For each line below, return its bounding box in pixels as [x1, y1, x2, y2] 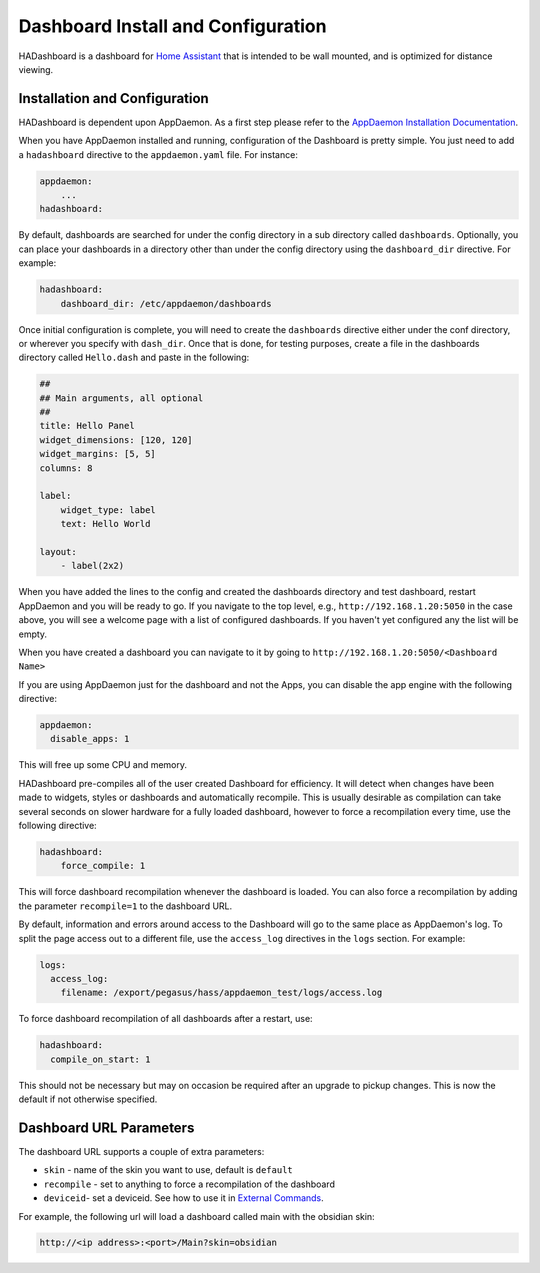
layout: [39, 546, 77, 557]
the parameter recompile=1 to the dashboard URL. [18, 900, 233, 912]
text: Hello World [60, 518, 151, 530]
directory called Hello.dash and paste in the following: [18, 351, 250, 364]
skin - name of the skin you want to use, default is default [43, 1164, 294, 1176]
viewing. [18, 63, 54, 75]
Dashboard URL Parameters [18, 1119, 195, 1136]
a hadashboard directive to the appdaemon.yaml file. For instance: [18, 148, 299, 160]
